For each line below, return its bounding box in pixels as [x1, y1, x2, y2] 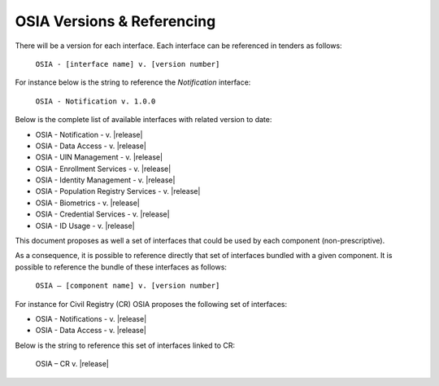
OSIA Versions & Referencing [15, 12, 216, 30]
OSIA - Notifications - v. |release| [35, 314, 147, 323]
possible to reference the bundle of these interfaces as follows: [15, 261, 228, 272]
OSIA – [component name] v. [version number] [35, 281, 220, 291]
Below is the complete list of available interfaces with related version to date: [15, 115, 272, 125]
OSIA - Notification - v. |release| [35, 129, 143, 139]
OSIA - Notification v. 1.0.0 [35, 96, 156, 106]
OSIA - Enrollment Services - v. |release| [35, 164, 172, 173]
